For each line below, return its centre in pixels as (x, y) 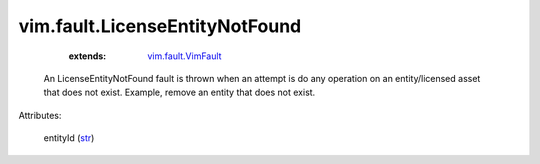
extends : (87, 56)
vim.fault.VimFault (184, 56)
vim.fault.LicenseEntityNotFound (160, 26)
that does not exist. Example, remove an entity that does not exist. (179, 92)
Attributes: (40, 115)
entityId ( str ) (69, 138)
